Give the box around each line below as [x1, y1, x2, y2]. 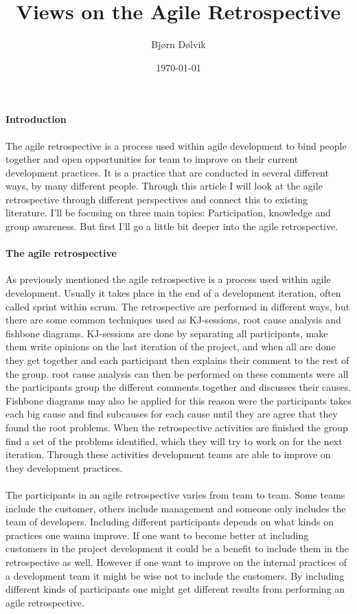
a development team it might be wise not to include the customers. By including [5, 568, 345, 582]
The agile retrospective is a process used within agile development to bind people [5, 138, 347, 152]
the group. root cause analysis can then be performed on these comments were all [5, 366, 349, 380]
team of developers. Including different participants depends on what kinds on [5, 514, 334, 529]
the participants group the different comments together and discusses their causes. [5, 380, 352, 394]
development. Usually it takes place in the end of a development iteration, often [5, 286, 341, 300]
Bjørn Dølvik [151, 37, 206, 52]
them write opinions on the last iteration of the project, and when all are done [5, 339, 336, 354]
